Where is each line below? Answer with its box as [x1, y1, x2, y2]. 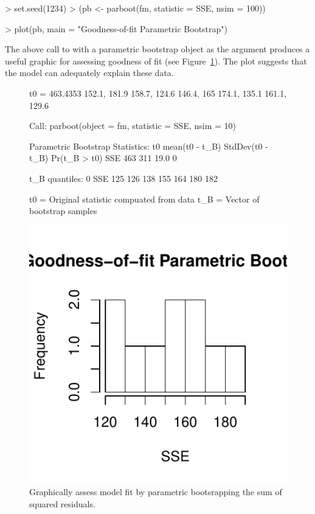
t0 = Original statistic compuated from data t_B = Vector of [29, 192, 260, 205]
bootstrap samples [29, 204, 97, 217]
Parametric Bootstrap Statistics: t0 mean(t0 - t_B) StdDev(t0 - [29, 139, 268, 152]
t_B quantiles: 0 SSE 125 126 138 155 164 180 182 [29, 172, 218, 184]
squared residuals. [29, 497, 95, 510]
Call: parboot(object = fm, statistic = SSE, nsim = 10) [29, 119, 236, 132]
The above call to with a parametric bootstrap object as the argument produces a [5, 43, 310, 55]
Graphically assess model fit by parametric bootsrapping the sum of [29, 485, 282, 498]
